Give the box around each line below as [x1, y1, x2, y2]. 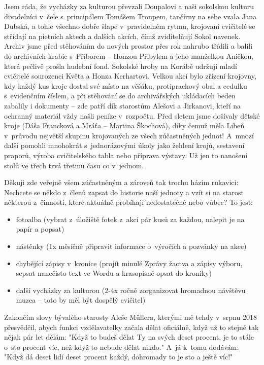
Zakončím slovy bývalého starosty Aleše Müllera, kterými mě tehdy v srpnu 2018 [4, 312, 257, 322]
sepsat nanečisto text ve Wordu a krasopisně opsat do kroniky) [16, 268, 212, 278]
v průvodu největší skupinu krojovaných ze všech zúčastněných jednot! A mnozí [4, 130, 254, 140]
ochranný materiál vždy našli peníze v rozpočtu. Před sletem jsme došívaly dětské [4, 110, 260, 121]
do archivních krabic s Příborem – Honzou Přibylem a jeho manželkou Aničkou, [4, 50, 254, 61]
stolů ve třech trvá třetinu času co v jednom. [4, 160, 144, 170]
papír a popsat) [16, 224, 64, 234]
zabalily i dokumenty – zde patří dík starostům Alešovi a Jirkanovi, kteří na [4, 100, 241, 111]
